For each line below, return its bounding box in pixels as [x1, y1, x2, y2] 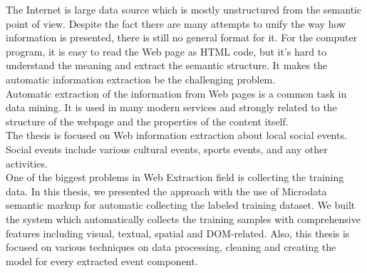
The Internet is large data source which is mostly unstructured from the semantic [6, 2, 362, 16]
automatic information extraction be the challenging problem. [6, 71, 276, 86]
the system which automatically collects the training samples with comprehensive [6, 211, 361, 226]
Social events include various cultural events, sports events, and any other [6, 141, 328, 156]
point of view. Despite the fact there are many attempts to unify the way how [6, 16, 346, 31]
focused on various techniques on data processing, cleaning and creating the [6, 239, 336, 254]
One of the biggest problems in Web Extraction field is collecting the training [6, 170, 344, 185]
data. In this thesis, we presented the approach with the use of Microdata [6, 183, 327, 198]
